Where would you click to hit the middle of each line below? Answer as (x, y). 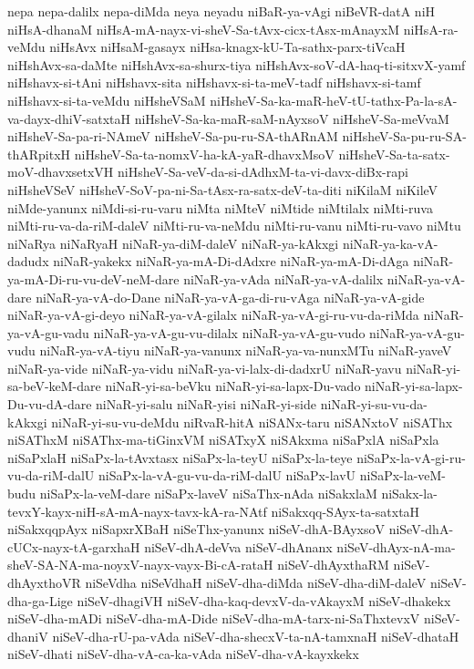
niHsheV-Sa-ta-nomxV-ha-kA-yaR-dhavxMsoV (204, 154)
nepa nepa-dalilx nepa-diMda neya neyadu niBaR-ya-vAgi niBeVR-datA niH (222, 11)
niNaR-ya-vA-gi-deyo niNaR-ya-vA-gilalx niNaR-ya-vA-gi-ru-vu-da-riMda (213, 315)
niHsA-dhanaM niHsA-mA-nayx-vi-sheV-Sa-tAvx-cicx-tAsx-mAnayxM (204, 29)
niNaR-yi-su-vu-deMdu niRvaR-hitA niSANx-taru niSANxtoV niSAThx (252, 422)
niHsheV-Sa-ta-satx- (394, 154)
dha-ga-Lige (40, 600)
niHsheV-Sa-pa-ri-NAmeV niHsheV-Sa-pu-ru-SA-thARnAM (173, 136)
